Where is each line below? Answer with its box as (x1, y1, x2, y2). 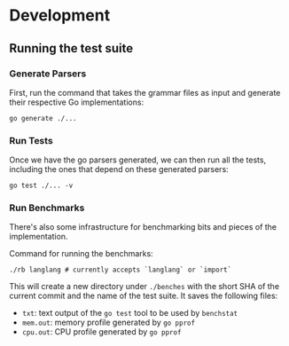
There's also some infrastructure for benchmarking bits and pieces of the (9, 222, 277, 232)
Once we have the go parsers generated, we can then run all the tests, (9, 154, 267, 165)
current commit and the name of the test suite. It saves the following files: (9, 290, 278, 302)
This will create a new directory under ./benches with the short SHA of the (9, 281, 280, 292)
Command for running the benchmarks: (9, 248, 153, 259)
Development (9, 5, 111, 26)
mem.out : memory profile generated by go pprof (21, 317, 196, 328)
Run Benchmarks (9, 201, 85, 214)
